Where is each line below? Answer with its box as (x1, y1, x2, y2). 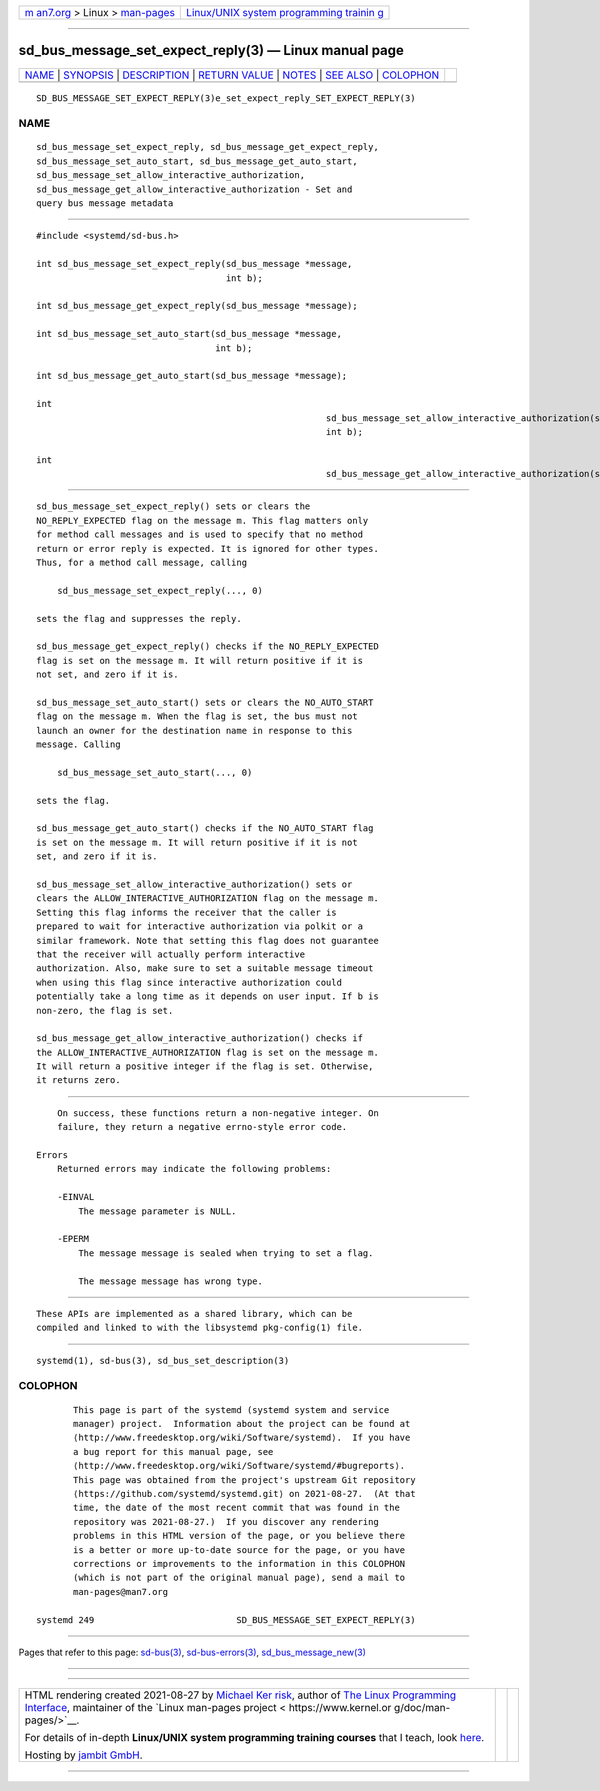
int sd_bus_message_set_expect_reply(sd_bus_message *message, (36, 258, 353, 270)
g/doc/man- (393, 1701, 451, 1715)
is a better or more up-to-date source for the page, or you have (73, 1544, 406, 1555)
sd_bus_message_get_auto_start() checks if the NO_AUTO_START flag (36, 823, 374, 834)
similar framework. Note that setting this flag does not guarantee (36, 935, 379, 946)
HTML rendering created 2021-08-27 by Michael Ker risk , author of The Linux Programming (24, 1688, 457, 1702)
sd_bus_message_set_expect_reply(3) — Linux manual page (18, 42, 405, 59)
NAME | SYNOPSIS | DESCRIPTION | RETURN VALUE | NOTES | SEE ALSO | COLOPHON (24, 68, 440, 82)
